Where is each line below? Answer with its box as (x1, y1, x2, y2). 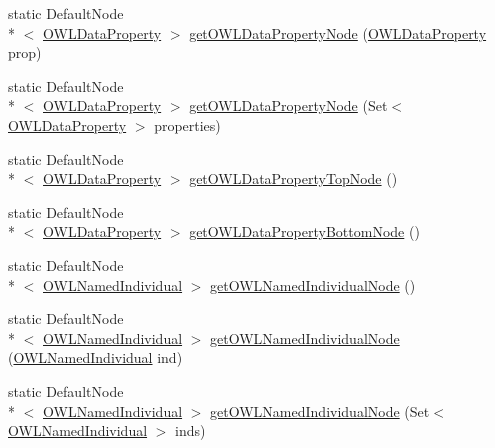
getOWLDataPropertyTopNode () (189, 168, 398, 189)
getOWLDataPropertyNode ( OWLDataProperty (189, 22, 487, 43)
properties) (154, 114, 221, 135)
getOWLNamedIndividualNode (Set (210, 400, 430, 421)
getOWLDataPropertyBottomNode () (189, 221, 420, 242)
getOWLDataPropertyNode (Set (189, 95, 388, 116)
